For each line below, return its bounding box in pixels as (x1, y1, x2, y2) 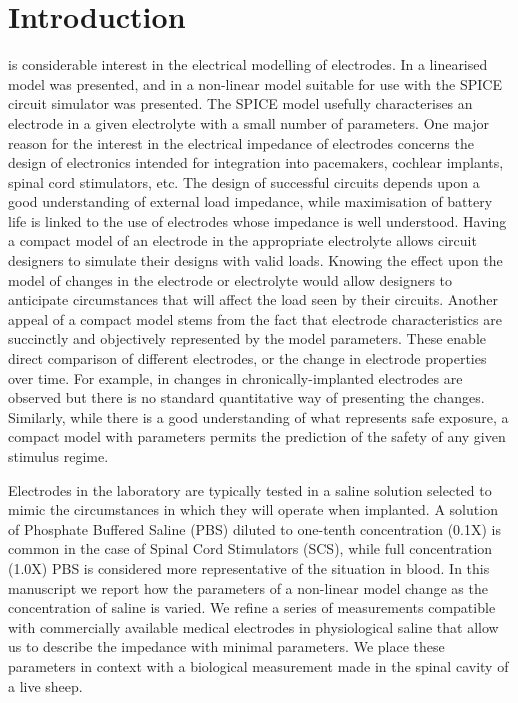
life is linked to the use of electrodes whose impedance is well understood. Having (8, 210, 507, 231)
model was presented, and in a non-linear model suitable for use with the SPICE (8, 73, 502, 94)
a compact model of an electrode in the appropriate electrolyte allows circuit (8, 230, 477, 251)
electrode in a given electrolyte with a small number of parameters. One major (8, 112, 490, 133)
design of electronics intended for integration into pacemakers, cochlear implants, (8, 152, 504, 173)
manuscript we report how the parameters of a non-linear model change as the (8, 577, 488, 598)
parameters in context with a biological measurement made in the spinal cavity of (8, 655, 509, 676)
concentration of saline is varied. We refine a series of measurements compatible (8, 597, 496, 618)
